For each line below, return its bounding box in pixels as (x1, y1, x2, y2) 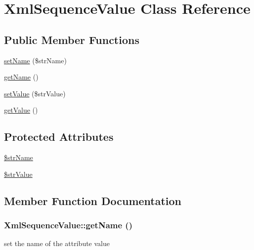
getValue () (4, 105, 38, 115)
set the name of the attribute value (4, 238, 110, 249)
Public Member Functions (4, 32, 139, 47)
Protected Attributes (4, 129, 114, 144)
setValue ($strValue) (4, 88, 66, 98)
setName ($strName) (4, 55, 67, 65)
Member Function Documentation (4, 193, 182, 208)
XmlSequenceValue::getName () (4, 219, 132, 231)
